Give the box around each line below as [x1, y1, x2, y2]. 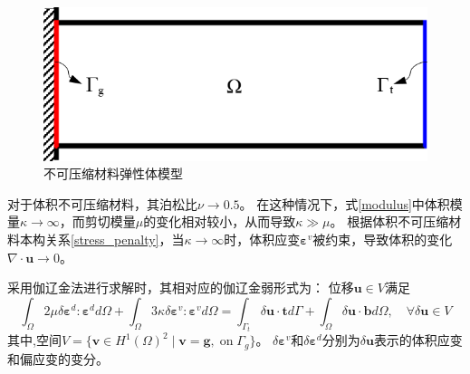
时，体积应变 [224, 229, 301, 248]
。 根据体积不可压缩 [330, 212, 449, 231]
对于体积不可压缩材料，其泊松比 [7, 194, 197, 213]
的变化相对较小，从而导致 [143, 212, 296, 231]
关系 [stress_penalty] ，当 [44, 229, 185, 248]
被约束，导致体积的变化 [312, 229, 453, 248]
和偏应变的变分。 [7, 349, 109, 368]
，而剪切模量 [59, 212, 136, 231]
